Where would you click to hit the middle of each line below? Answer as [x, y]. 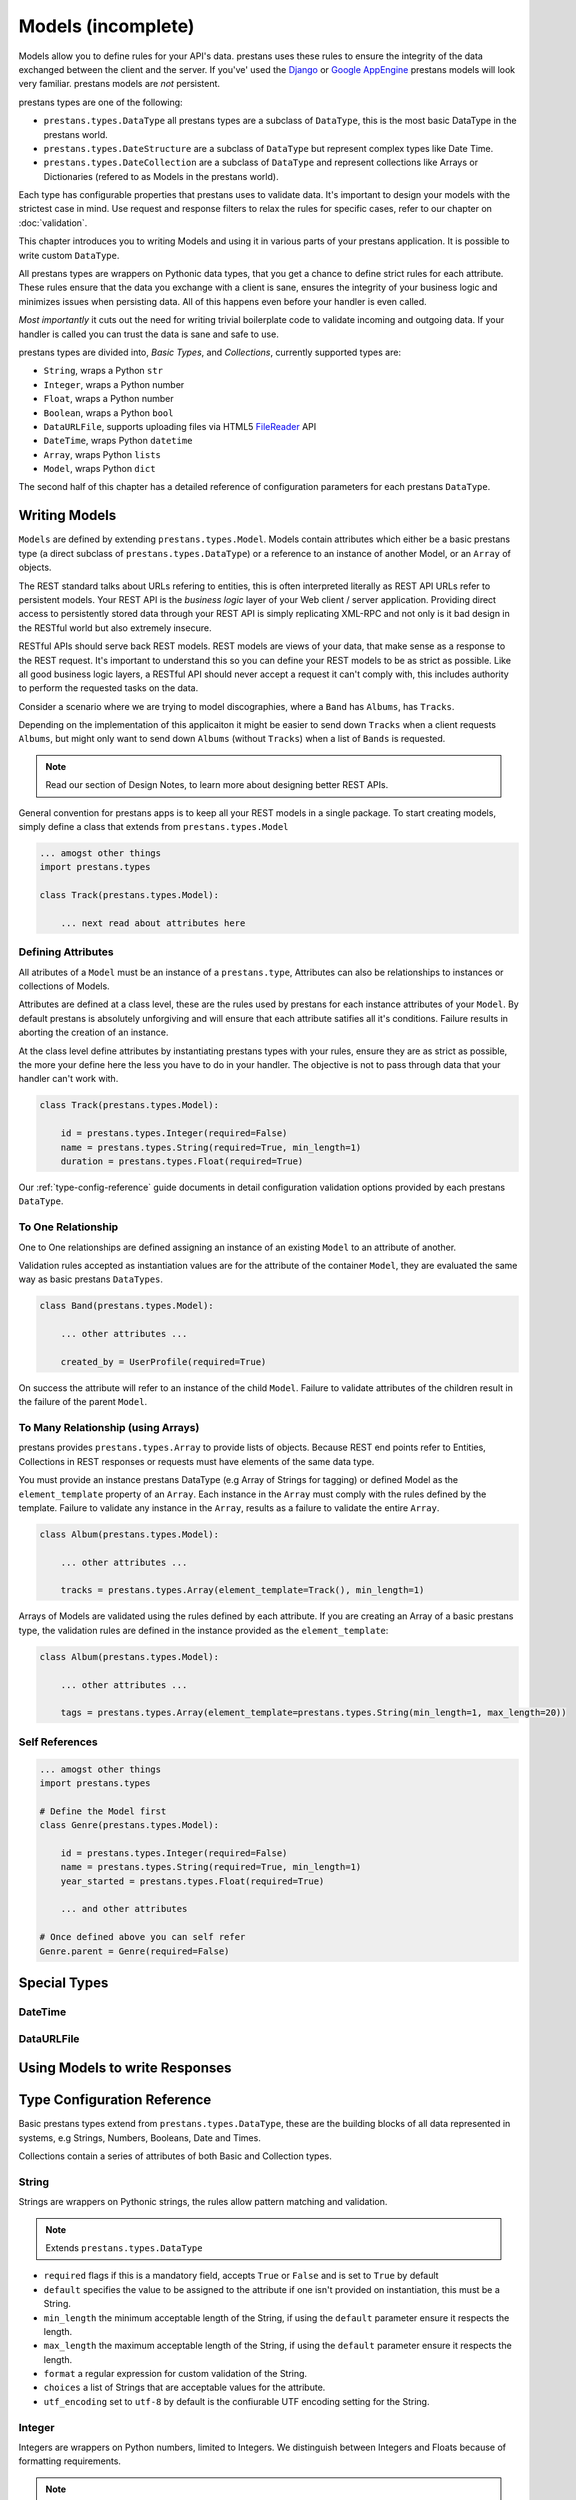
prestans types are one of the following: [101, 102]
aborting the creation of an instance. [93, 1032]
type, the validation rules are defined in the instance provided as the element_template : [203, 1630]
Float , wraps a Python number [108, 399]
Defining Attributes [66, 952]
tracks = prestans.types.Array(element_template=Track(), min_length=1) [242, 1590]
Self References [58, 1742]
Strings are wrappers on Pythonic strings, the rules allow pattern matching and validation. [203, 2202]
